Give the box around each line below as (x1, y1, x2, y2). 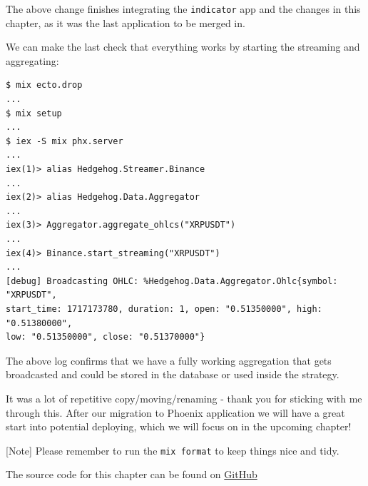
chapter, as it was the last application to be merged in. (6, 15, 245, 30)
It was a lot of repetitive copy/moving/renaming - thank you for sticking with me (6, 390, 362, 405)
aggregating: (6, 53, 59, 68)
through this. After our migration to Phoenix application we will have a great (6, 405, 345, 420)
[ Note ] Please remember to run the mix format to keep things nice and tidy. (6, 442, 339, 457)
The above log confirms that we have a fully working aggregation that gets (6, 353, 332, 368)
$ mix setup (6, 108, 62, 118)
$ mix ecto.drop (6, 80, 83, 91)
